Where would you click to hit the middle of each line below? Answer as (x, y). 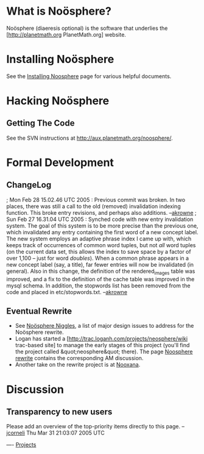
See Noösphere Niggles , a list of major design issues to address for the (104, 326)
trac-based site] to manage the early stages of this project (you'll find (102, 345)
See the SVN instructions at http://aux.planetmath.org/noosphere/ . (90, 138)
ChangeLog (29, 185)
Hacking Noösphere (58, 101)
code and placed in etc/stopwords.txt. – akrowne (67, 292)
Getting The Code (40, 123)
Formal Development (60, 163)
